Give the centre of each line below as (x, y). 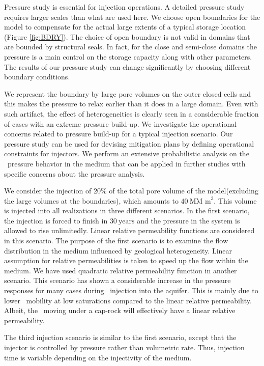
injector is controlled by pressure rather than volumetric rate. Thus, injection (124, 347)
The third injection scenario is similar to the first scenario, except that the (120, 337)
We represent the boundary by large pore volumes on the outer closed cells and (128, 93)
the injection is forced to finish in (56, 220)
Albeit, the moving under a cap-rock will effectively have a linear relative (120, 310)
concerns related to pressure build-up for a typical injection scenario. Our (119, 134)
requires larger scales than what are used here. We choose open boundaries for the (132, 17)
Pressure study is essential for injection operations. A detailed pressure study (124, 7)
